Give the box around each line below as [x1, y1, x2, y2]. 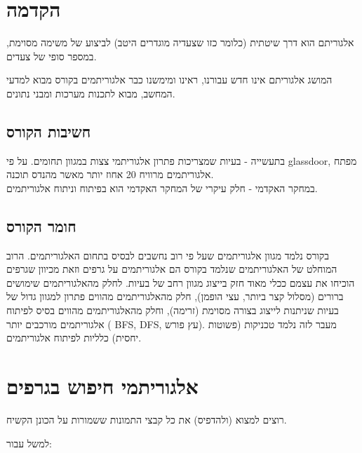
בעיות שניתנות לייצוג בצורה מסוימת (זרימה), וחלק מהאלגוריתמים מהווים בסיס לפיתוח [6, 303, 339, 318]
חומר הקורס [6, 215, 76, 236]
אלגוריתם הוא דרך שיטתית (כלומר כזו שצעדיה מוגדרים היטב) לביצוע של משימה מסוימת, [6, 35, 354, 50]
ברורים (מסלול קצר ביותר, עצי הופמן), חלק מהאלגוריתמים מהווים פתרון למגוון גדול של [6, 289, 344, 304]
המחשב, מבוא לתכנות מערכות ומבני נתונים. [6, 86, 175, 100]
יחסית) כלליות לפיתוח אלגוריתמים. [6, 330, 142, 345]
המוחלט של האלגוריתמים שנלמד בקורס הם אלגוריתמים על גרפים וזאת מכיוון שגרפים [6, 262, 337, 276]
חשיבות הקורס [6, 120, 91, 142]
